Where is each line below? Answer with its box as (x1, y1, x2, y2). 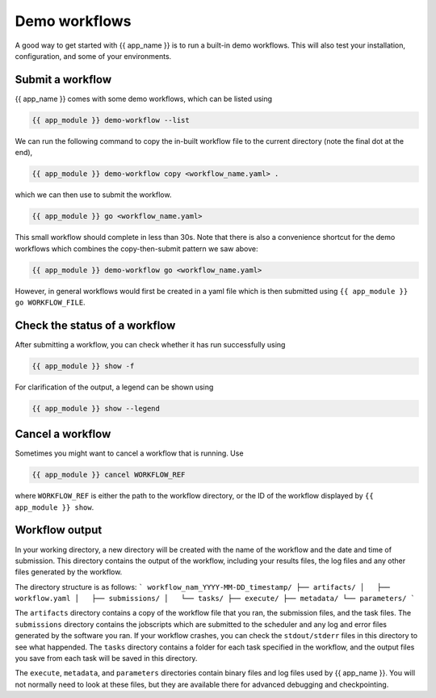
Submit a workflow (15, 73, 112, 86)
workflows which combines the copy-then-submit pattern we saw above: (15, 243, 258, 254)
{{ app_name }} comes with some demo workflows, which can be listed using (15, 94, 273, 103)
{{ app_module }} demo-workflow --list (31, 116, 190, 124)
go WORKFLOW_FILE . (15, 297, 86, 307)
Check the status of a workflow (15, 318, 176, 332)
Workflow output (15, 523, 103, 537)
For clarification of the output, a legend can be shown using (15, 382, 214, 392)
